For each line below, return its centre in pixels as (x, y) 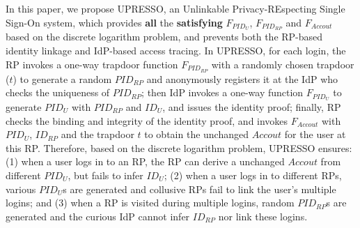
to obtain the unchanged (196, 134)
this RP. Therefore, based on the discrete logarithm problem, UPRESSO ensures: (179, 147)
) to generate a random (62, 78)
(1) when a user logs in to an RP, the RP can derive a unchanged (145, 161)
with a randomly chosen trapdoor (283, 64)
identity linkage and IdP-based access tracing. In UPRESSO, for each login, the (176, 51)
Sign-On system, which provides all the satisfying (114, 22)
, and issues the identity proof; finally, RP (252, 106)
